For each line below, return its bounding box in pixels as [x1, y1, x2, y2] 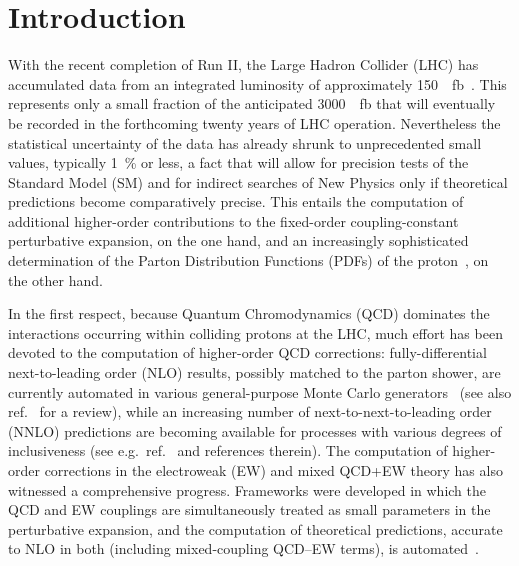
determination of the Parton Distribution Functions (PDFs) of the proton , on [8, 250, 489, 271]
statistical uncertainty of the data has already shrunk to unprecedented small [8, 132, 482, 153]
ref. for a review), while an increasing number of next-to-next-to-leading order [8, 401, 492, 422]
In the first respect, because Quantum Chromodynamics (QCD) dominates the [8, 303, 490, 324]
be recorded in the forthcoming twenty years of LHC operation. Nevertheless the [8, 112, 501, 133]
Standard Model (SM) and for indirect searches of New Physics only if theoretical [8, 171, 508, 192]
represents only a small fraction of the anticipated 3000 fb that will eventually [8, 93, 496, 114]
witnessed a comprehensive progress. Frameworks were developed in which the [8, 479, 486, 500]
